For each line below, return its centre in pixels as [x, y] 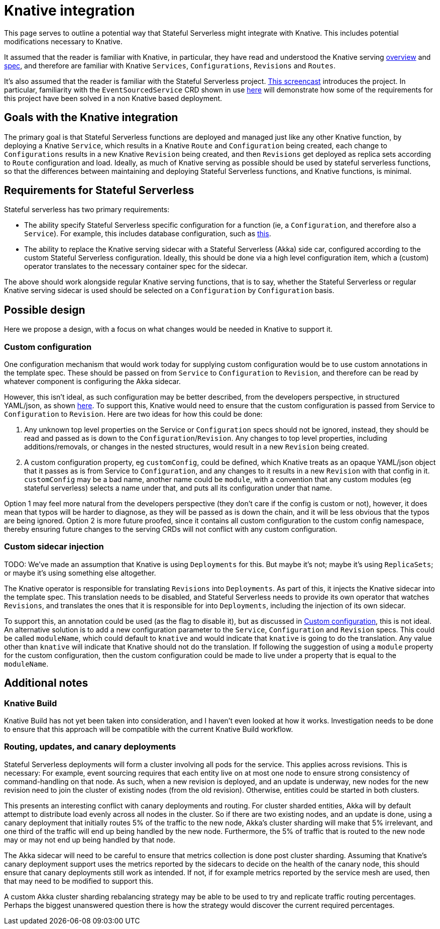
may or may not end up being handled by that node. [90, 840]
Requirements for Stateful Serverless [99, 191]
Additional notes [46, 683]
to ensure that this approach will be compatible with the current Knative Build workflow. [149, 729]
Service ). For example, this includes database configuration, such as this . [148, 234]
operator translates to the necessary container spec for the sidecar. [136, 266]
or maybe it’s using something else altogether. [80, 573]
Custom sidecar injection [54, 547]
